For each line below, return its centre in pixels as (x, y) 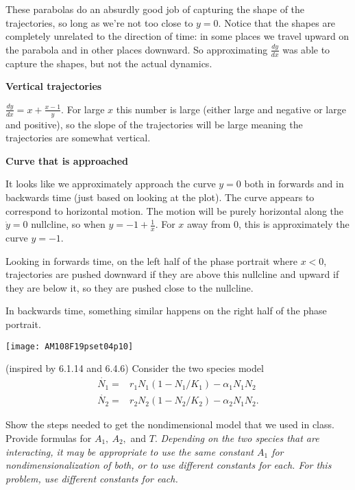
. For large (83, 109)
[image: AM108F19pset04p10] (70, 346)
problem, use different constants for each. (92, 478)
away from (209, 224)
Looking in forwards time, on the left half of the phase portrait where (152, 260)
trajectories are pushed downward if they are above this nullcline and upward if (172, 274)
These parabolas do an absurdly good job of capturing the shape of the (155, 9)
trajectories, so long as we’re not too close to (99, 22)
